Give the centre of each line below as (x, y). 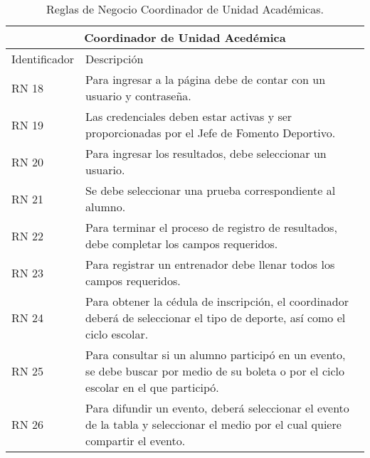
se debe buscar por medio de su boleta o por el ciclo (215, 371)
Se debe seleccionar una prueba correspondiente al (211, 190)
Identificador (43, 59)
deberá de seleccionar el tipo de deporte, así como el (216, 318)
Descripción (115, 59)
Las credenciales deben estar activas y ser (189, 116)
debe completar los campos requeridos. (182, 244)
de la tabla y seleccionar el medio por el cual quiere (213, 424)
